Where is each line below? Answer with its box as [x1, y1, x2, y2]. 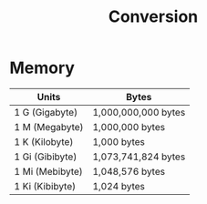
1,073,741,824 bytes [92, 150, 186, 163]
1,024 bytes [92, 179, 146, 192]
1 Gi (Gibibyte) [14, 150, 78, 163]
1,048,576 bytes [92, 165, 166, 178]
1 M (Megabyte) [14, 120, 84, 133]
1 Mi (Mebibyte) [14, 165, 84, 178]
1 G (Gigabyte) [14, 106, 78, 118]
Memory [9, 57, 76, 78]
